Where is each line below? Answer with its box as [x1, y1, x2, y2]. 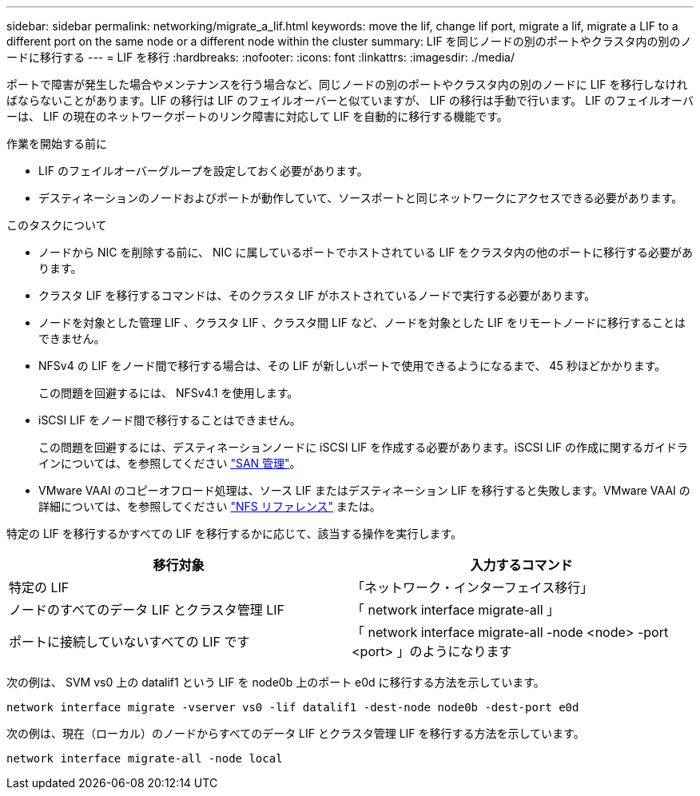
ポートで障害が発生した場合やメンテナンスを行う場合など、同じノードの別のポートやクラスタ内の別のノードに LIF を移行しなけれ [6, 78, 688, 91]
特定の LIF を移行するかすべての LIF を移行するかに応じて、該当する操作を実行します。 [6, 527, 462, 540]
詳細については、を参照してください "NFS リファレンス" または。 [38, 499, 381, 513]
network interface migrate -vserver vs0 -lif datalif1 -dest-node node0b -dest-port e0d [6, 701, 579, 714]
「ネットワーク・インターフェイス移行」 [352, 579, 594, 595]
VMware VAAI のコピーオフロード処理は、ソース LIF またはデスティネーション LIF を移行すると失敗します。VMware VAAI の [38, 484, 690, 497]
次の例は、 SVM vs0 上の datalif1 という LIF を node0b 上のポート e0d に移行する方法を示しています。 [6, 675, 545, 689]
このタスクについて [6, 218, 107, 232]
